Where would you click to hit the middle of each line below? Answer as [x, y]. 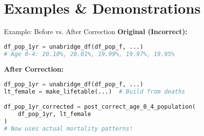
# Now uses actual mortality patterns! [68, 129]
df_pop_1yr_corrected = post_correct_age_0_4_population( [100, 107]
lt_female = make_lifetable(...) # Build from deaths [95, 91]
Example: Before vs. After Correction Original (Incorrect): [96, 31]
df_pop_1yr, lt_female [54, 114]
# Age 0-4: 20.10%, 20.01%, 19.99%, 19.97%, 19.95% [89, 54]
